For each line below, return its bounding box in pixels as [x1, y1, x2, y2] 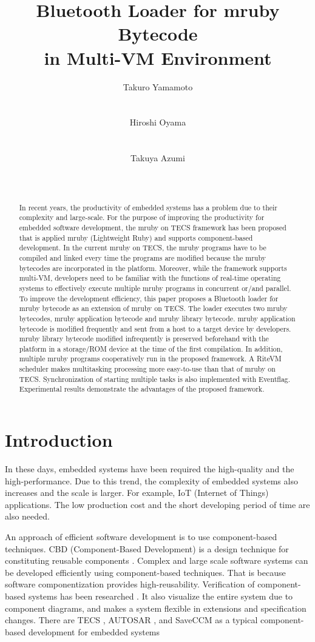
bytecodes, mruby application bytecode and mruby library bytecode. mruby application [19, 313, 296, 323]
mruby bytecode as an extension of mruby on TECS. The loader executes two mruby [19, 303, 288, 313]
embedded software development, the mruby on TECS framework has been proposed [19, 222, 286, 232]
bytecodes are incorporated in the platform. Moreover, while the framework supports [19, 262, 287, 273]
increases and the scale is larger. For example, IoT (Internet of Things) [5, 486, 269, 499]
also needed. [5, 510, 50, 523]
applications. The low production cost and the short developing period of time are [5, 498, 310, 510]
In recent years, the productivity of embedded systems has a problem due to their [19, 202, 278, 212]
